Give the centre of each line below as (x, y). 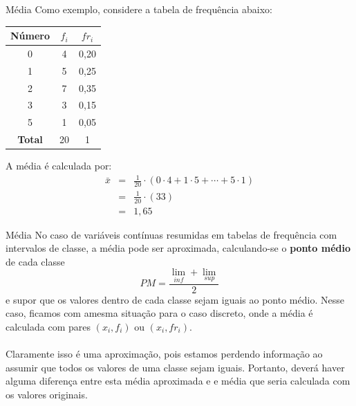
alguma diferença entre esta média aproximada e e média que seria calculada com (178, 381)
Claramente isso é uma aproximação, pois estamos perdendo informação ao (164, 354)
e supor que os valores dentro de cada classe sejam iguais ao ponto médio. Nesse (175, 299)
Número (30, 36)
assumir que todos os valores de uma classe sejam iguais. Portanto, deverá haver (175, 367)
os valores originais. (47, 394)
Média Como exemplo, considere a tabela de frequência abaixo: (139, 9)
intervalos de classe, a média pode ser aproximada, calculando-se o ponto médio (178, 248)
